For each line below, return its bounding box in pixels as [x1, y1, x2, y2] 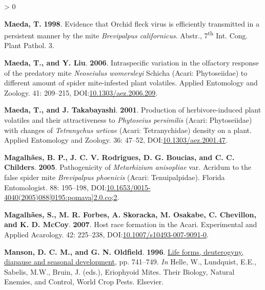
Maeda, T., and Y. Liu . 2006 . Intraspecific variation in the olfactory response [4, 57, 259, 68]
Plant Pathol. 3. [4, 40, 54, 51]
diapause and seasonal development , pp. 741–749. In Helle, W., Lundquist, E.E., [4, 256, 256, 267]
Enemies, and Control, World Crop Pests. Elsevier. [4, 276, 164, 287]
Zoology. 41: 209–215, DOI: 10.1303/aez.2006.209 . [4, 87, 158, 98]
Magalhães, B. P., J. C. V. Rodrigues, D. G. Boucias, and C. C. [4, 151, 235, 162]
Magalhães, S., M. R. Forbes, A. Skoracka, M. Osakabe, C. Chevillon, [4, 209, 256, 219]
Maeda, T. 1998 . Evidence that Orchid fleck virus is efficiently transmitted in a [4, 18, 259, 29]
